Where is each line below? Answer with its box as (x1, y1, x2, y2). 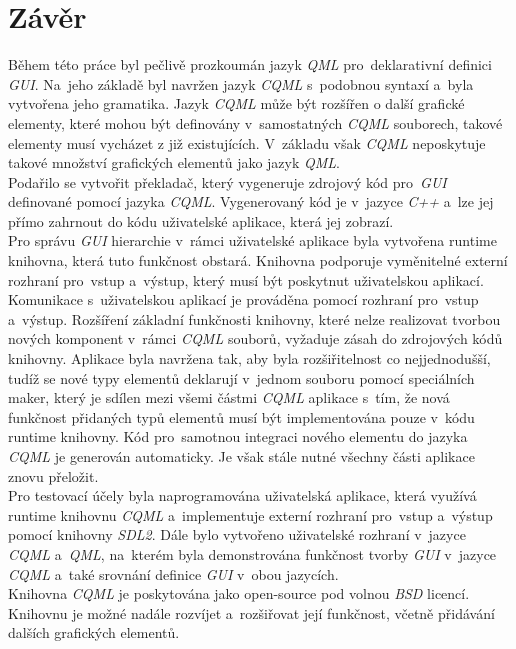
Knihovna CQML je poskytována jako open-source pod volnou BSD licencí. (8, 583, 470, 604)
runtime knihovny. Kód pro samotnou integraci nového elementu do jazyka (8, 426, 468, 447)
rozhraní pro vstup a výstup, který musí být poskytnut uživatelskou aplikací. (8, 269, 484, 290)
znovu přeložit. (8, 465, 99, 486)
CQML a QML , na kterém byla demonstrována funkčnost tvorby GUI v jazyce (8, 543, 497, 564)
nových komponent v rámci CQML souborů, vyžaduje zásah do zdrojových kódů (8, 328, 503, 349)
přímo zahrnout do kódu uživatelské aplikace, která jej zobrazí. (8, 210, 394, 231)
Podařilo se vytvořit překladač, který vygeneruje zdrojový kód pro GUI (8, 171, 447, 192)
